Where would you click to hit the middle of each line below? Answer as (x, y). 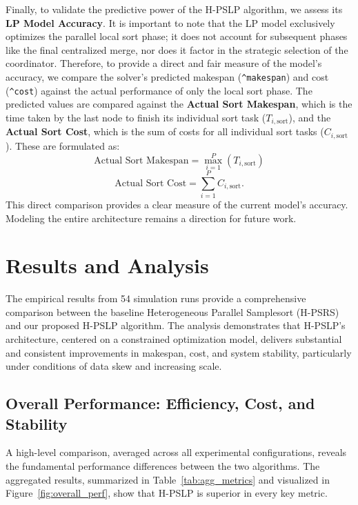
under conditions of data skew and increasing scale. (114, 366)
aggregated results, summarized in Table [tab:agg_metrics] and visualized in (168, 479)
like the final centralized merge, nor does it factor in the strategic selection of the (177, 49)
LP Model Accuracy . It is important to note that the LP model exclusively (170, 22)
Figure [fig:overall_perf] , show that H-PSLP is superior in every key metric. (167, 493)
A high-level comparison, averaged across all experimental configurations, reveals (176, 452)
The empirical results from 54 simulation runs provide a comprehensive (156, 298)
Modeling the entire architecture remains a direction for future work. (151, 218)
